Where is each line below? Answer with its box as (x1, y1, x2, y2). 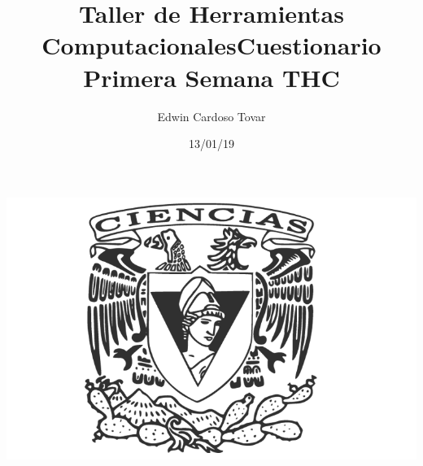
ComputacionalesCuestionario (41, 28, 382, 62)
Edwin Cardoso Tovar (157, 107, 266, 124)
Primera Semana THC (83, 60, 340, 94)
